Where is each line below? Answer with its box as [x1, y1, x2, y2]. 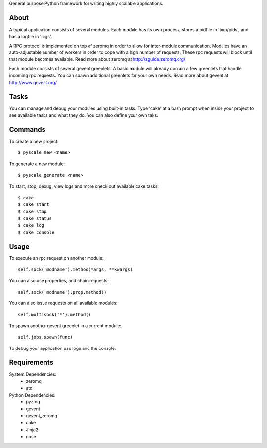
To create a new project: [9, 138, 59, 144]
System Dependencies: [9, 371, 57, 377]
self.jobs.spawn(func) [18, 334, 73, 340]
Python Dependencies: [9, 392, 56, 398]
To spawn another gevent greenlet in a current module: [9, 323, 122, 329]
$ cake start [18, 202, 49, 207]
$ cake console [18, 229, 55, 235]
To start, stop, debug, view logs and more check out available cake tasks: [9, 183, 159, 189]
